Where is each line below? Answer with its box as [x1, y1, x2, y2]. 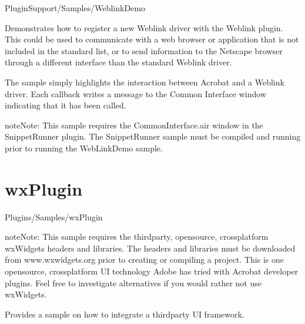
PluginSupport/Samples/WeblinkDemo [5, 2, 145, 14]
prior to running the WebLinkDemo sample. [5, 141, 163, 154]
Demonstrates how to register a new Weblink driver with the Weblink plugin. [5, 21, 283, 34]
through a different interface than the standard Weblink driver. [5, 56, 232, 68]
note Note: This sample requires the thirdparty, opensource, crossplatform [5, 230, 269, 243]
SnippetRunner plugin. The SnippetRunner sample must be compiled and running [5, 130, 301, 143]
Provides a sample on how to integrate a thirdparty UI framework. [5, 308, 244, 320]
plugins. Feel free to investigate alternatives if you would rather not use [5, 276, 262, 289]
